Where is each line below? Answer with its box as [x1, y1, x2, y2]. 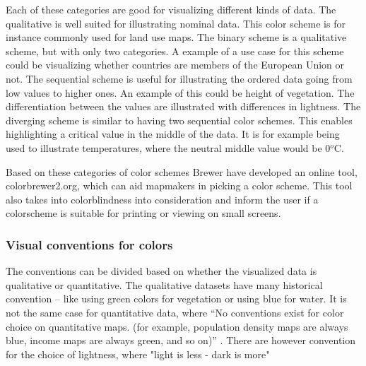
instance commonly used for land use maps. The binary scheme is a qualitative [6, 30, 347, 45]
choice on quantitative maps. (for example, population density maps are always [6, 319, 348, 333]
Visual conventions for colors [6, 235, 173, 253]
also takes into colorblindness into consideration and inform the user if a [6, 191, 319, 206]
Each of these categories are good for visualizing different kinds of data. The [6, 2, 336, 16]
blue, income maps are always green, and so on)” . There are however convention [6, 333, 356, 348]
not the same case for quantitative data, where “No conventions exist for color [6, 305, 344, 319]
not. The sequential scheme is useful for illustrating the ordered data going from [6, 71, 353, 85]
